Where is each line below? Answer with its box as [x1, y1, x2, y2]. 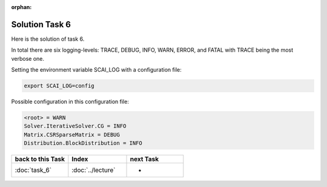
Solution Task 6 [11, 19, 71, 30]
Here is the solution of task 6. [11, 35, 85, 42]
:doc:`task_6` [15, 166, 51, 174]
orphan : [11, 4, 32, 10]
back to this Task [15, 155, 65, 163]
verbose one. [11, 55, 45, 62]
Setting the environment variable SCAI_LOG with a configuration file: [11, 66, 182, 73]
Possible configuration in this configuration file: [11, 98, 130, 106]
